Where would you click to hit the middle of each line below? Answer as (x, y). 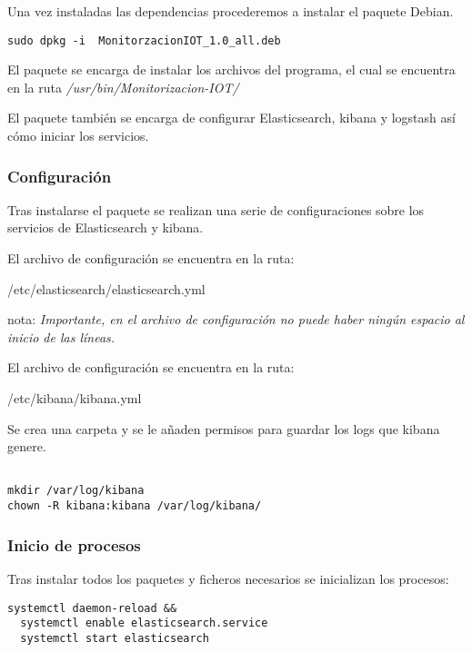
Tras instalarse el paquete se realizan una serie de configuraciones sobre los (216, 209)
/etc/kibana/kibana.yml (75, 398)
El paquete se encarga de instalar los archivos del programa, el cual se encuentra (231, 69)
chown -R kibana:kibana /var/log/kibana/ (135, 506)
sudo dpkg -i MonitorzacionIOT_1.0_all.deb (144, 40)
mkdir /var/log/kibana (76, 491)
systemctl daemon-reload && (92, 608)
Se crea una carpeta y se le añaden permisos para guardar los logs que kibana (224, 428)
